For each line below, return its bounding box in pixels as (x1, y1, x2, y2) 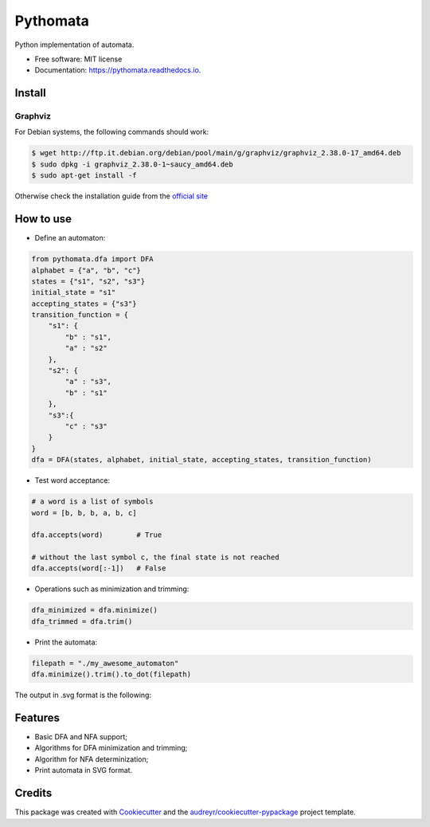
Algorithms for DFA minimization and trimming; (34, 743, 188, 753)
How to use (14, 212, 72, 226)
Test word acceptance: (34, 476, 111, 485)
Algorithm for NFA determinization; (34, 754, 149, 764)
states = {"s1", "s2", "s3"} (31, 276, 146, 286)
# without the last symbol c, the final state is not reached (31, 553, 279, 562)
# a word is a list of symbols (31, 497, 154, 506)
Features (14, 711, 60, 724)
